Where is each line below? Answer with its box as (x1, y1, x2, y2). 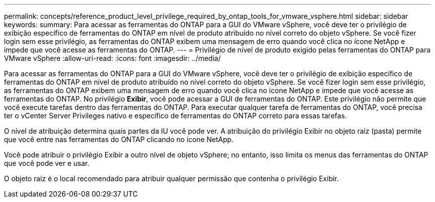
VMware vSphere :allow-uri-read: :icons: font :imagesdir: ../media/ (4, 54, 221, 62)
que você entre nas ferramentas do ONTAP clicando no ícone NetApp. (4, 135, 234, 144)
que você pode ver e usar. (4, 159, 89, 167)
